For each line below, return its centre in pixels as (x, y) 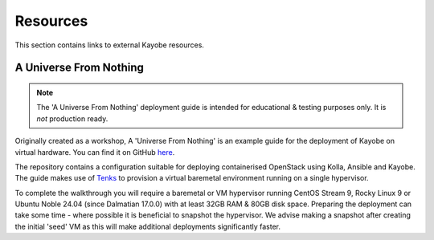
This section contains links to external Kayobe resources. (110, 45)
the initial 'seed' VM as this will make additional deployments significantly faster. (148, 226)
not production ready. (72, 118)
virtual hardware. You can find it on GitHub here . (95, 152)
